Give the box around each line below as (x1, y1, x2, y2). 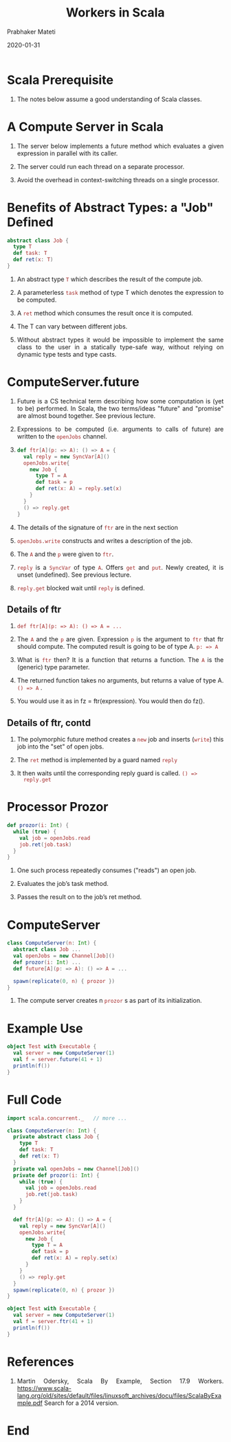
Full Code (7, 1091, 62, 1107)
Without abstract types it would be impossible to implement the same (16, 335, 224, 344)
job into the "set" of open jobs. (16, 742, 104, 751)
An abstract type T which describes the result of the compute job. (16, 275, 203, 283)
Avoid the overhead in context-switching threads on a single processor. (16, 175, 219, 184)
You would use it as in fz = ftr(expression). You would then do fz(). (16, 697, 205, 705)
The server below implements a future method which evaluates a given (16, 142, 224, 150)
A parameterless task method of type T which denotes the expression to (16, 288, 224, 296)
